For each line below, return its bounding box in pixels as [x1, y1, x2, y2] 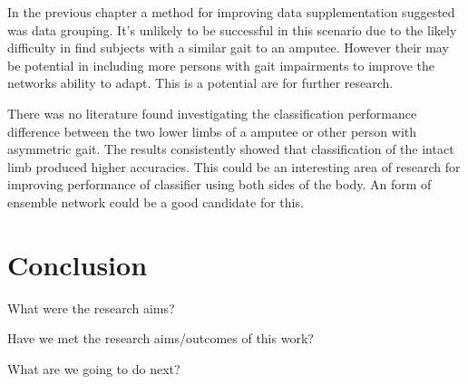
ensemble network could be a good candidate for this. [7, 192, 304, 211]
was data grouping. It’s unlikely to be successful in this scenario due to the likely [7, 20, 457, 39]
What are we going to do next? [7, 359, 180, 378]
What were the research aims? [7, 298, 175, 317]
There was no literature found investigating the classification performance [7, 103, 417, 122]
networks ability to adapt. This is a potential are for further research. [7, 73, 394, 92]
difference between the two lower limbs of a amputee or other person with [7, 121, 417, 140]
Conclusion [7, 245, 148, 283]
